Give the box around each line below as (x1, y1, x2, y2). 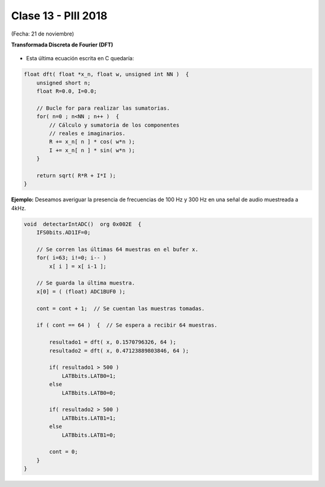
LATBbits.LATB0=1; (61, 372, 117, 379)
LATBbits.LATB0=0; (61, 389, 117, 396)
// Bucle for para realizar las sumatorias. (36, 104, 170, 112)
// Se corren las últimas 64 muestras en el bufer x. (36, 246, 199, 253)
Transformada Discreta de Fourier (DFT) (11, 41, 114, 48)
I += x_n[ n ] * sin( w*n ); (49, 146, 135, 154)
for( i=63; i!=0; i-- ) (36, 254, 107, 262)
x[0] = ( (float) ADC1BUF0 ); (36, 288, 126, 295)
